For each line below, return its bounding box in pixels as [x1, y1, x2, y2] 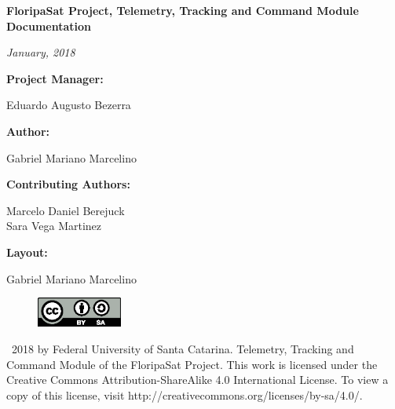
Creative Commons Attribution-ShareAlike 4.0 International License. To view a [6, 371, 389, 388]
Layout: [6, 243, 48, 260]
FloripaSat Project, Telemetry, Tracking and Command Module [6, 2, 359, 18]
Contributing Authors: [6, 176, 130, 192]
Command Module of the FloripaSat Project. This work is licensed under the [6, 356, 378, 372]
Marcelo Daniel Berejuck [6, 202, 125, 218]
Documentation [6, 17, 92, 34]
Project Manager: [6, 70, 104, 86]
